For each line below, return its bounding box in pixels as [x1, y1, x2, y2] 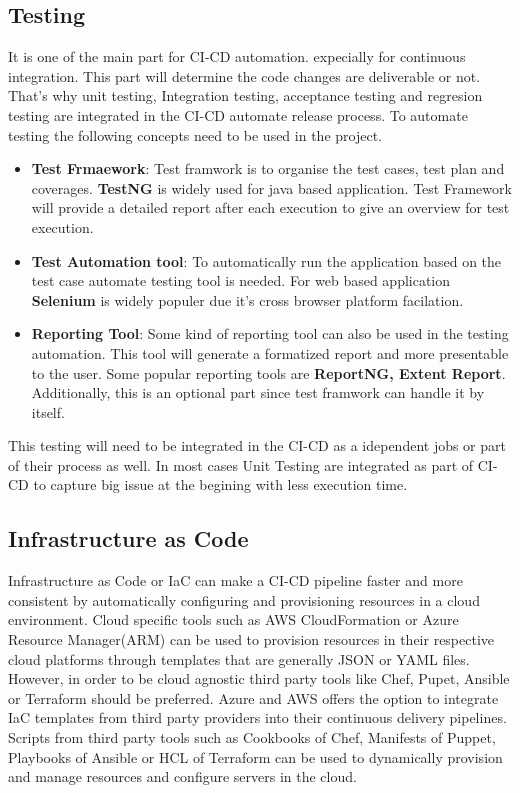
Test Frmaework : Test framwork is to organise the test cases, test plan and [31, 158, 505, 179]
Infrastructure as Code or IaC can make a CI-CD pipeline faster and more [8, 570, 463, 591]
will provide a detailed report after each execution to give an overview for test [31, 197, 510, 218]
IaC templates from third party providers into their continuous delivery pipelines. [8, 707, 507, 728]
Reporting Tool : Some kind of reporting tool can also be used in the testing [31, 323, 509, 344]
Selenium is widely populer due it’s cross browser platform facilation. [31, 289, 464, 310]
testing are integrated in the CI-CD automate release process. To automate [8, 104, 468, 125]
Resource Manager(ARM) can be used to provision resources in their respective [8, 629, 495, 650]
